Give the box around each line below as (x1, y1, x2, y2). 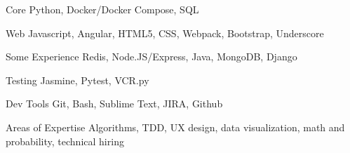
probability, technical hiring (6, 133, 124, 148)
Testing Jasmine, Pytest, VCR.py (6, 72, 149, 87)
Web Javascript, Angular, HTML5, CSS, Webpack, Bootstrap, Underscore (6, 25, 324, 40)
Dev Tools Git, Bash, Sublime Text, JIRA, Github (6, 96, 223, 111)
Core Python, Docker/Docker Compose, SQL (6, 2, 199, 16)
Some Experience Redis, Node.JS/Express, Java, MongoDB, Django (6, 49, 297, 64)
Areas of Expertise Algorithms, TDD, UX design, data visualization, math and (6, 119, 345, 134)
